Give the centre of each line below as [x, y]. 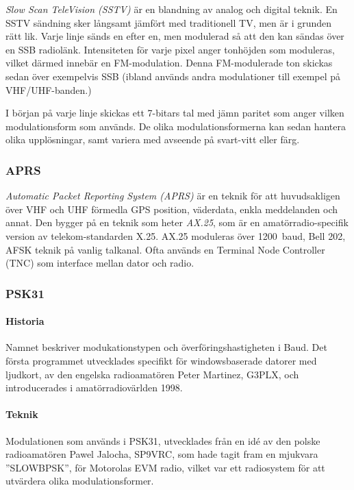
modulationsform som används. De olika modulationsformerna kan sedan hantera [176, 126]
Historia [25, 321]
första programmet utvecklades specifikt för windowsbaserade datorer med [161, 360]
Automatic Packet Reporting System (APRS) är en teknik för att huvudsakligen [173, 196]
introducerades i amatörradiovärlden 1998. [94, 388]
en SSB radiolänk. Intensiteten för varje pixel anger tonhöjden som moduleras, [170, 49]
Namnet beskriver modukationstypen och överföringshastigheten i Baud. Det [166, 347]
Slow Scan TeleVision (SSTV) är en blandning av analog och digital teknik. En [172, 9]
